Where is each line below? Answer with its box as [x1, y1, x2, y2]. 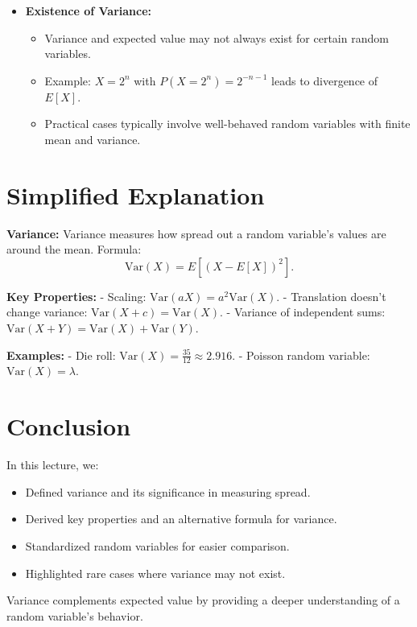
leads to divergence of [271, 72, 378, 89]
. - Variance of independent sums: [220, 303, 386, 320]
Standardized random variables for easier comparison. [25, 537, 290, 554]
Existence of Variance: [25, 2, 152, 19]
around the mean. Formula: [6, 241, 142, 258]
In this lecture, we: [6, 456, 99, 473]
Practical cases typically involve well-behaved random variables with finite [44, 115, 411, 132]
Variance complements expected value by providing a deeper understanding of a [6, 592, 400, 608]
